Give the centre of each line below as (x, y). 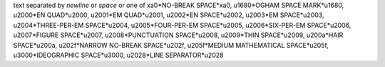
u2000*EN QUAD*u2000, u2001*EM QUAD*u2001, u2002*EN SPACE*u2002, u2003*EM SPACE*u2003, (169, 15)
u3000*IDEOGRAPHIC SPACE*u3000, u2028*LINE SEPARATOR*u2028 (118, 55)
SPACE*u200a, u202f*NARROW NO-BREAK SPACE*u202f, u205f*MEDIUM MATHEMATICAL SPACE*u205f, (171, 45)
